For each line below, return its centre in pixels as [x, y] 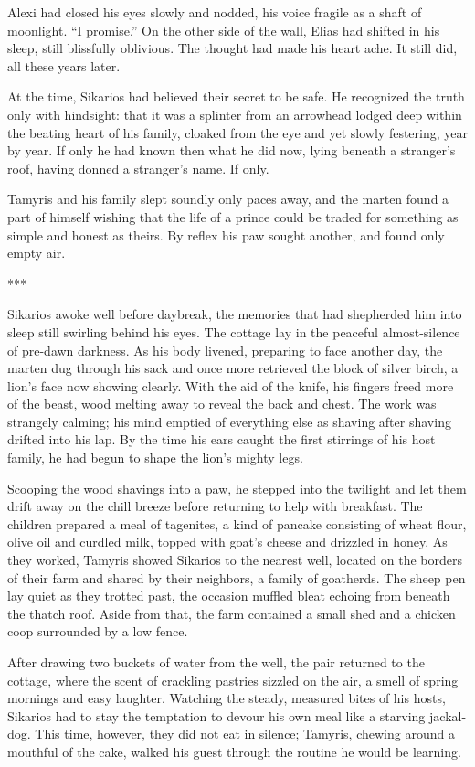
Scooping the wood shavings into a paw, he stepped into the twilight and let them [237, 488]
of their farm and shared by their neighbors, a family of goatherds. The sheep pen [237, 577]
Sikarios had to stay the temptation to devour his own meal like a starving [216, 715]
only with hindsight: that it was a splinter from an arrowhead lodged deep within [235, 114]
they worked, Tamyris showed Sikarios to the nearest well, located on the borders [235, 560]
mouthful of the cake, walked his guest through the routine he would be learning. [234, 751]
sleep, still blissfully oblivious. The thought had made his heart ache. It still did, [232, 48]
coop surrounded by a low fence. [98, 631]
